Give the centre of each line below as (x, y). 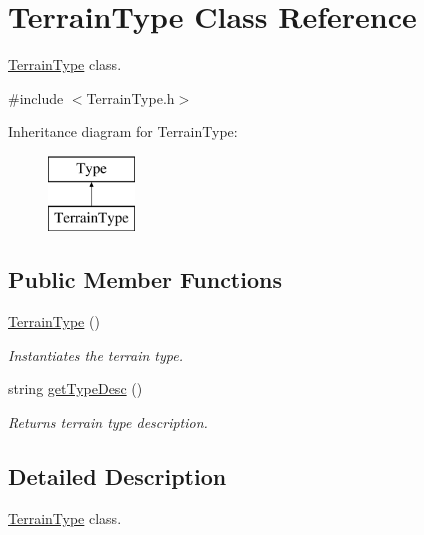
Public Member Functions (145, 279)
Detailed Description (117, 476)
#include (36, 97)
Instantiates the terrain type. (95, 354)
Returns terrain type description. (108, 422)
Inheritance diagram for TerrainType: (123, 131)
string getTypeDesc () (75, 388)
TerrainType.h (130, 97)
